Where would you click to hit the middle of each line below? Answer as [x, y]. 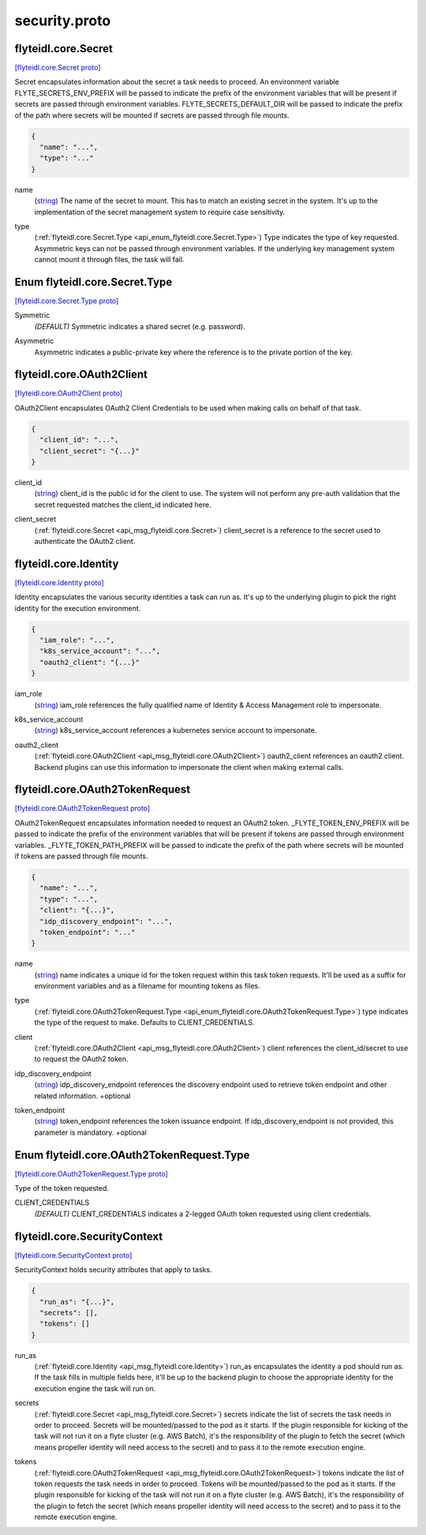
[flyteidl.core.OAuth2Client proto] [69, 393]
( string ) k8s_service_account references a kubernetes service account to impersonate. [176, 730]
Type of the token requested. [62, 1188]
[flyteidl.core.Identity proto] [59, 582]
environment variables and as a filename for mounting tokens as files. [147, 986]
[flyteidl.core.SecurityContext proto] [73, 1255]
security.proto [63, 21]
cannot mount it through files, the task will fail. [109, 260]
